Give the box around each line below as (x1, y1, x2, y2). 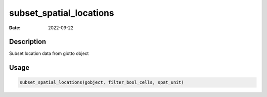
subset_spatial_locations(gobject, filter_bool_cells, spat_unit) (19, 80, 184, 85)
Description (9, 38, 46, 46)
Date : (9, 25, 21, 31)
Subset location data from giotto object (9, 50, 89, 56)
